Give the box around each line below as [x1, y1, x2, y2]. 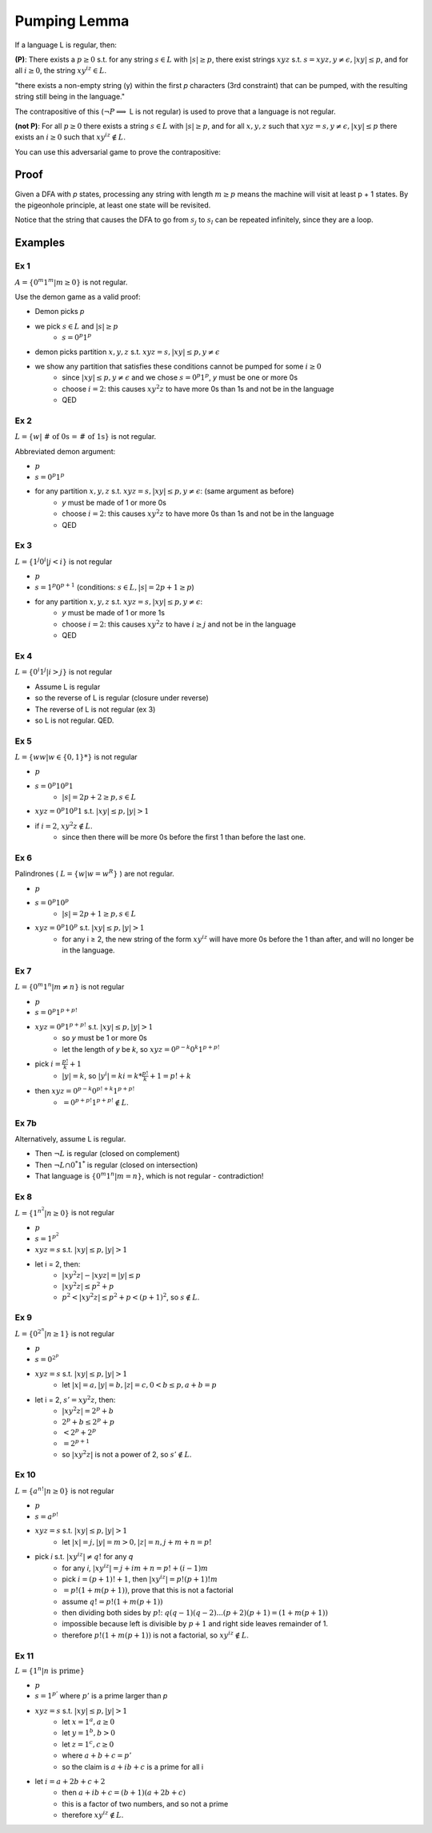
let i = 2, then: [34, 1259, 81, 1269]
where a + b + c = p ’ [62, 1750, 132, 1760]
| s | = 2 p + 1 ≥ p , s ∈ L [62, 909, 137, 918]
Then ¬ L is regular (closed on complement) [34, 1149, 180, 1158]
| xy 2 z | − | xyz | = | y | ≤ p [62, 1270, 142, 1280]
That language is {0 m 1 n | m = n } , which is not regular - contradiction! [34, 1170, 264, 1181]
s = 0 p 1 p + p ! [34, 1006, 78, 1017]
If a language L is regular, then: [14, 40, 118, 50]
